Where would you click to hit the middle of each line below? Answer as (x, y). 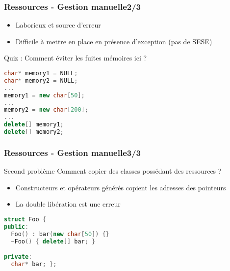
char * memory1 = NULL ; (41, 73)
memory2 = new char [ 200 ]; (46, 110)
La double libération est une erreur (68, 204)
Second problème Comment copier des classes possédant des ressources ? (113, 171)
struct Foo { (25, 219)
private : (18, 257)
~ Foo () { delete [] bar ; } (53, 241)
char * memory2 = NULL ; (41, 80)
